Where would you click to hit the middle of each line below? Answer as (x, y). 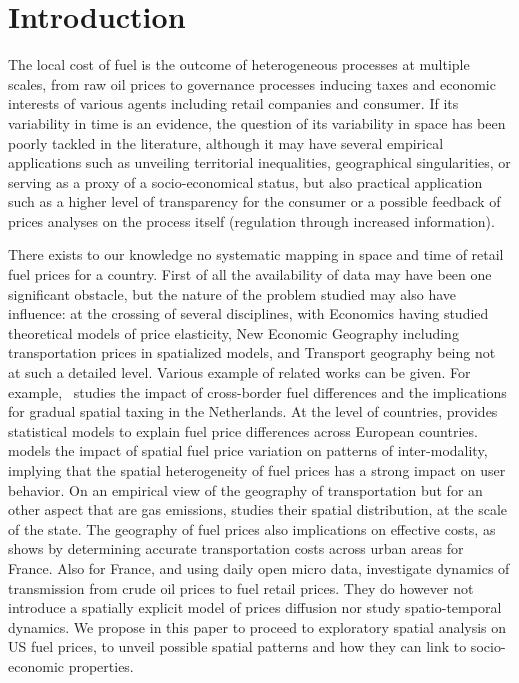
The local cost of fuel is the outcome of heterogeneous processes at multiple (239, 64)
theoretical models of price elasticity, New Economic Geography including (233, 332)
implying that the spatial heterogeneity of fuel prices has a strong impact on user (257, 470)
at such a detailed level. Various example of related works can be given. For (239, 372)
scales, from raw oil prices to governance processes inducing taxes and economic (252, 83)
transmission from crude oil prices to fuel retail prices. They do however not (241, 587)
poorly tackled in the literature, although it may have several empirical (226, 142)
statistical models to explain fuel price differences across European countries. (243, 430)
